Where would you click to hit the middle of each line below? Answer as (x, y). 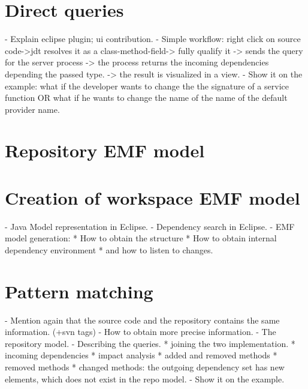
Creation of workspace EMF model (153, 197)
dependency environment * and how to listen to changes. (109, 249)
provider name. (32, 109)
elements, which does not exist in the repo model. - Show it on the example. (145, 378)
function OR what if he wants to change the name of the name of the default (146, 98)
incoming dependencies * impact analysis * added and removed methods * (141, 355)
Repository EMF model (105, 150)
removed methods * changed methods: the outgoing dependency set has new (145, 367)
